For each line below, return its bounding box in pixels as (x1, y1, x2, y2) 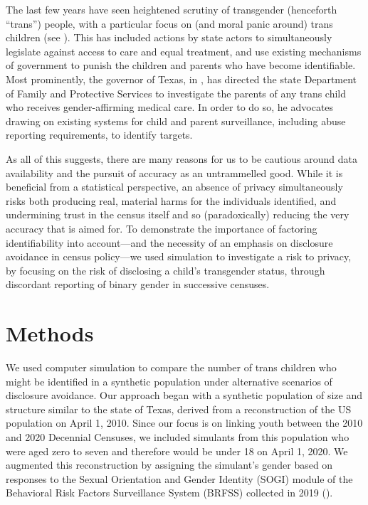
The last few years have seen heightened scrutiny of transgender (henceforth (6, 2, 337, 16)
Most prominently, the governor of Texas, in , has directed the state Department (6, 71, 357, 86)
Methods (6, 319, 94, 348)
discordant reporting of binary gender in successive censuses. (6, 277, 270, 292)
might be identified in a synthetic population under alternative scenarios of (6, 373, 332, 388)
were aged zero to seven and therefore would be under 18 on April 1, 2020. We (6, 443, 348, 458)
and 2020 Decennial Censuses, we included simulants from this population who (6, 429, 349, 444)
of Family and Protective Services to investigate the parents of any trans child (6, 85, 347, 100)
